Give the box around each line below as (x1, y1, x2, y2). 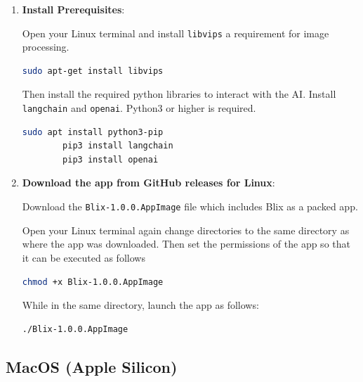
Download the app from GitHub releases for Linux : (22, 175, 275, 190)
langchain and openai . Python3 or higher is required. (22, 101, 256, 115)
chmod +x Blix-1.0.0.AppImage (22, 276, 164, 287)
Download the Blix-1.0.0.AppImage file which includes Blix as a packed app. (22, 199, 358, 214)
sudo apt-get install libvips (22, 65, 164, 76)
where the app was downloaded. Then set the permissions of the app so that (22, 236, 350, 251)
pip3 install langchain (62, 141, 173, 151)
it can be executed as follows (22, 250, 145, 265)
